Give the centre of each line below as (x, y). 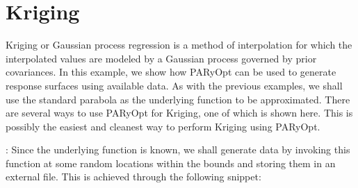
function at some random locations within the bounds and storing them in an (171, 163)
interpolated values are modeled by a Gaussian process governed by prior (161, 58)
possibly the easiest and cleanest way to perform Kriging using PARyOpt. (163, 126)
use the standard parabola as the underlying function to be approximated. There (178, 99)
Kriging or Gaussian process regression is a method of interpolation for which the (179, 45)
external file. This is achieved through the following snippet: (133, 177)
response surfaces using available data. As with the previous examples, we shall (174, 85)
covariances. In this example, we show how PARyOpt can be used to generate (171, 72)
